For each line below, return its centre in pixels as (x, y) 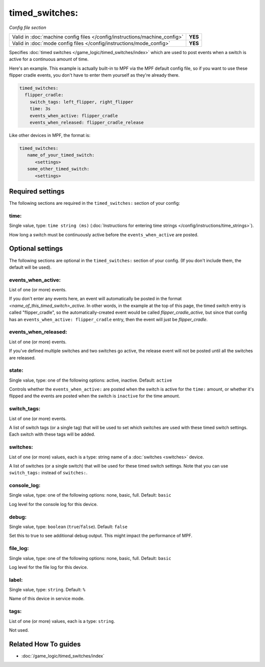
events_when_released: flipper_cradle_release (87, 123)
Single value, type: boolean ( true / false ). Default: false (68, 527)
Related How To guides (45, 644)
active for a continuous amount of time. (49, 59)
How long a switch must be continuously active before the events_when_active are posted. (104, 235)
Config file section (28, 28)
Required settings (37, 191)
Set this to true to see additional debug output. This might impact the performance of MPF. (101, 536)
